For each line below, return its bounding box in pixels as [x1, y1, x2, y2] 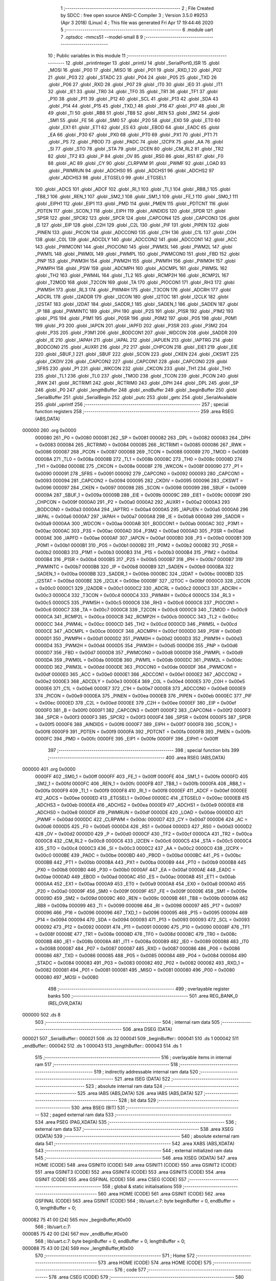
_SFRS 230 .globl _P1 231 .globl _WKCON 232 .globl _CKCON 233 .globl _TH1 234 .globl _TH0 [35, 365, 231, 371]
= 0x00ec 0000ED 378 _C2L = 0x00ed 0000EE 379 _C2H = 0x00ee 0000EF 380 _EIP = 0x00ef [35, 700, 236, 706]
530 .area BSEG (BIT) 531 [71, 1104, 125, 1110]
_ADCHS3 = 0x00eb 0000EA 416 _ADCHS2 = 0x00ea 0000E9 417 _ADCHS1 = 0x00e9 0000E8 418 [35, 802, 244, 808]
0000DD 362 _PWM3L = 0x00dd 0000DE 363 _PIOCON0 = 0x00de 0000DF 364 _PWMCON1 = [35, 664, 237, 670]
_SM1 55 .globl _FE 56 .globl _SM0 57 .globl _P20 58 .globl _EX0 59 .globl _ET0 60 [48, 117, 221, 123]
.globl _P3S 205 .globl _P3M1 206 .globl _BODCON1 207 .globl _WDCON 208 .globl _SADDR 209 [35, 329, 238, 336]
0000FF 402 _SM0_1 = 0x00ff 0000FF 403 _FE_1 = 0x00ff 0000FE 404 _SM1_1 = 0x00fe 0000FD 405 [35, 773, 248, 779]
